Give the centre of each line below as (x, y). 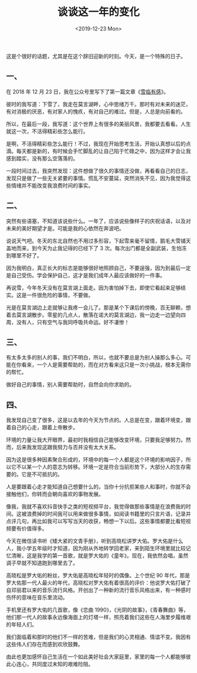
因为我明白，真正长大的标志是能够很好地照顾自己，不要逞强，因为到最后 (93, 268)
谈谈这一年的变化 (98, 12)
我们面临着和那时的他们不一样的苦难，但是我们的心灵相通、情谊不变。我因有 (98, 637)
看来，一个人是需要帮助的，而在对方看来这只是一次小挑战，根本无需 (103, 365)
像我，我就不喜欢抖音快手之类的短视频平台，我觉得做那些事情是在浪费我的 (96, 507)
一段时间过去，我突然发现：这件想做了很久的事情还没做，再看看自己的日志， (98, 171)
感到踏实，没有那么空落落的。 (42, 158)
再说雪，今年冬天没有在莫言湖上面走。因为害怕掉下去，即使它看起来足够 (93, 287)
